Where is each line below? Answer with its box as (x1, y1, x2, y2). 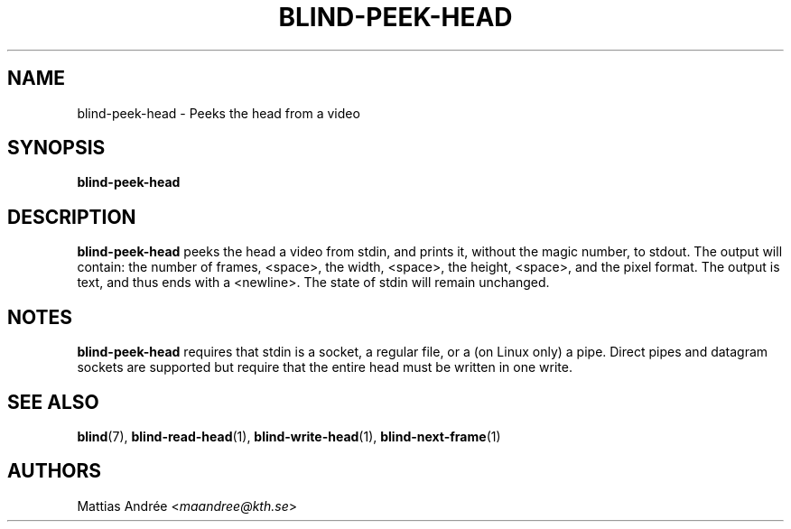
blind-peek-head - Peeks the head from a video (77, 105, 360, 121)
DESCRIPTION (7, 205, 136, 228)
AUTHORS (7, 459, 102, 483)
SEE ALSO (7, 390, 99, 413)
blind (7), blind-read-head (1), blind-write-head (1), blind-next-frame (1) (77, 428, 501, 444)
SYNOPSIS (7, 136, 106, 160)
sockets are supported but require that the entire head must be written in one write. (77, 359, 572, 376)
